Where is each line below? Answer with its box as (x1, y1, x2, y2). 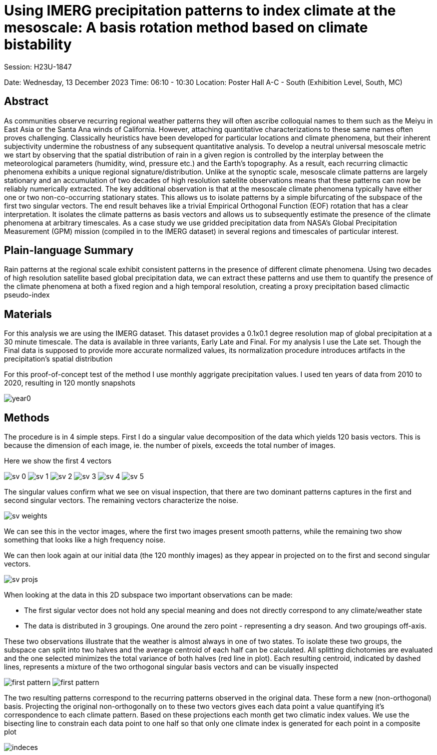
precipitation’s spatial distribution (4, 354, 113, 363)
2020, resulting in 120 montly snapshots (4, 378, 135, 387)
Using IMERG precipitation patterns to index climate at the (4, 2, 396, 19)
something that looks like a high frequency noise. (4, 535, 166, 544)
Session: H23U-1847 (4, 62, 72, 71)
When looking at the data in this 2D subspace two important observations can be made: (4, 590, 293, 599)
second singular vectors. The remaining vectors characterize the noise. (4, 496, 238, 505)
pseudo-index (4, 290, 50, 299)
